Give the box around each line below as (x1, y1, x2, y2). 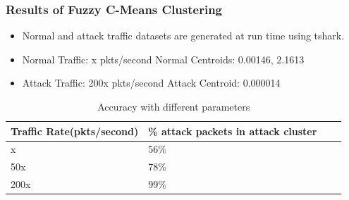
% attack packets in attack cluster (148, 123, 317, 138)
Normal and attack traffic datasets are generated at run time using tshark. (22, 28, 345, 43)
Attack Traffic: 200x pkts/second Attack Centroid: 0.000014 (22, 75, 281, 90)
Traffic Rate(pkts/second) (11, 123, 139, 138)
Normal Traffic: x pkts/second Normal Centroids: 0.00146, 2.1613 (22, 51, 305, 66)
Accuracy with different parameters (97, 99, 250, 113)
